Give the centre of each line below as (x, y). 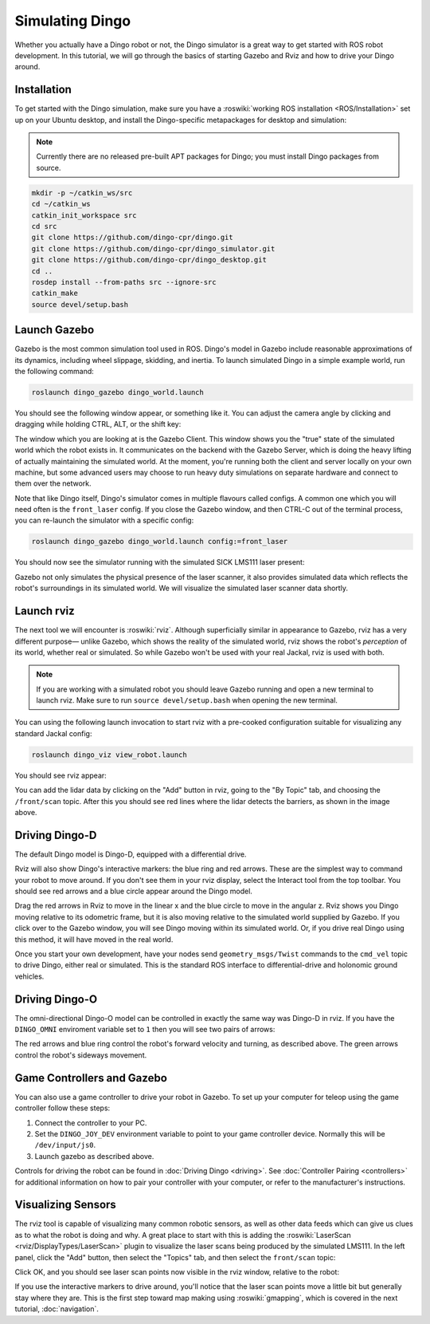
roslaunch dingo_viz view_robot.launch (109, 755)
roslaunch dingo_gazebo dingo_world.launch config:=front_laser (160, 542)
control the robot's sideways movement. (81, 1055)
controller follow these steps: (63, 1108)
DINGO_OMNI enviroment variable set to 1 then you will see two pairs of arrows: (145, 1030)
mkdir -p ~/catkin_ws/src (82, 193)
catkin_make (55, 294)
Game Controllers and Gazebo (91, 1078)
